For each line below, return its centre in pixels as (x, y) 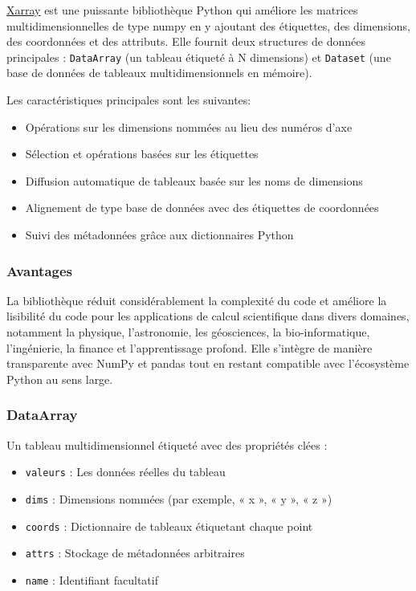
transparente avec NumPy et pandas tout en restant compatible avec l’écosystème (208, 363)
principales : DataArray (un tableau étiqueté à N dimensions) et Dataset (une (199, 57)
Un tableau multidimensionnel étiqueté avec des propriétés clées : (167, 444)
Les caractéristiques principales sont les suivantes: (129, 100)
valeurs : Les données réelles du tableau (125, 472)
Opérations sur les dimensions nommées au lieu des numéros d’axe (189, 126)
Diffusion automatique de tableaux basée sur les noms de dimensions (194, 180)
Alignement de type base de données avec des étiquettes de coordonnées (202, 208)
